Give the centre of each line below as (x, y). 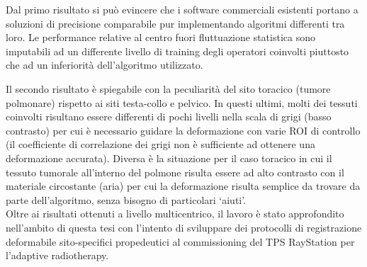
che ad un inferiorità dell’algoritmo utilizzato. (105, 65)
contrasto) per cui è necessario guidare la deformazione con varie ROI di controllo (183, 130)
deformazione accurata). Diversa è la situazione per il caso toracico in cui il (169, 158)
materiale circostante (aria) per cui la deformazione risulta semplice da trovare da (183, 186)
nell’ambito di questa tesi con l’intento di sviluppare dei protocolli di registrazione (184, 227)
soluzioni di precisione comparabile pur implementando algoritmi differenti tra (175, 23)
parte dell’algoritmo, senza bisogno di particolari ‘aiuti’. (126, 199)
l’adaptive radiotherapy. (57, 255)
